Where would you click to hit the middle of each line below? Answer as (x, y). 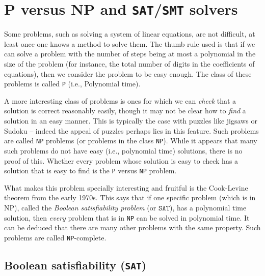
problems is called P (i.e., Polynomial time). (72, 84)
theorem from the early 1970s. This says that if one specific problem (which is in (130, 197)
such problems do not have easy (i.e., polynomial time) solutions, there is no (123, 150)
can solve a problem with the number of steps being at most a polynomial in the (130, 54)
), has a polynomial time (208, 207)
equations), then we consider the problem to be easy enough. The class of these (128, 73)
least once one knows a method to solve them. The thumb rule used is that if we (130, 43)
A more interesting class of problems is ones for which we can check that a (120, 100)
